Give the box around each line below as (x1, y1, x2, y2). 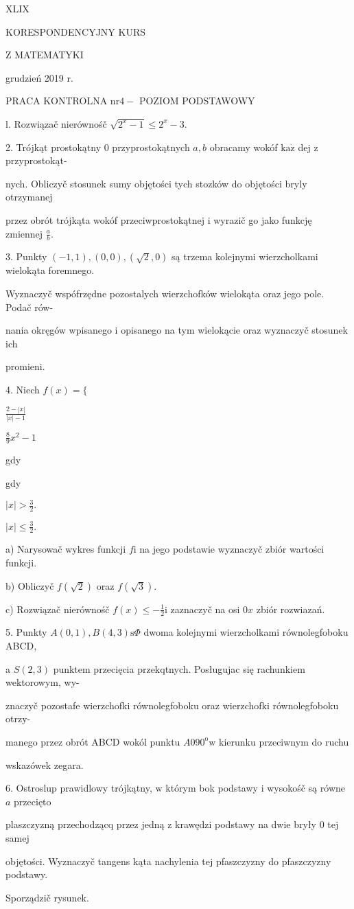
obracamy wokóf (209, 139, 278, 154)
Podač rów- (5, 299, 54, 314)
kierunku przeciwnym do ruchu (219, 734, 349, 748)
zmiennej (5, 226, 43, 240)
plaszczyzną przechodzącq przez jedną (5, 817, 165, 831)
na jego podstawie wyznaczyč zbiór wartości (139, 542, 324, 556)
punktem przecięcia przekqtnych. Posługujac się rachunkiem (53, 661, 305, 676)
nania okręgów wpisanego (5, 323, 112, 337)
